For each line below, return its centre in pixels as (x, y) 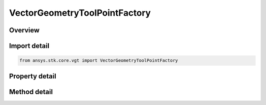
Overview (24, 30)
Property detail (33, 76)
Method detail (31, 92)
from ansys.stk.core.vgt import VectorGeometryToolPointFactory (99, 61)
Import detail (29, 46)
